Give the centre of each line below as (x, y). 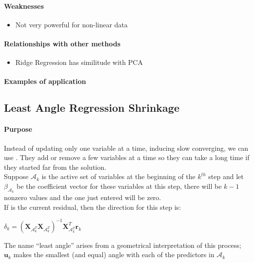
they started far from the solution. (55, 167)
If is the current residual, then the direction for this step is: (93, 207)
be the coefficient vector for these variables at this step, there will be (119, 186)
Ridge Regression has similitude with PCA (79, 62)
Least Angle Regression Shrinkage (92, 108)
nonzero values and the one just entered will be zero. (83, 197)
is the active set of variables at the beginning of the (118, 176)
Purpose (18, 129)
